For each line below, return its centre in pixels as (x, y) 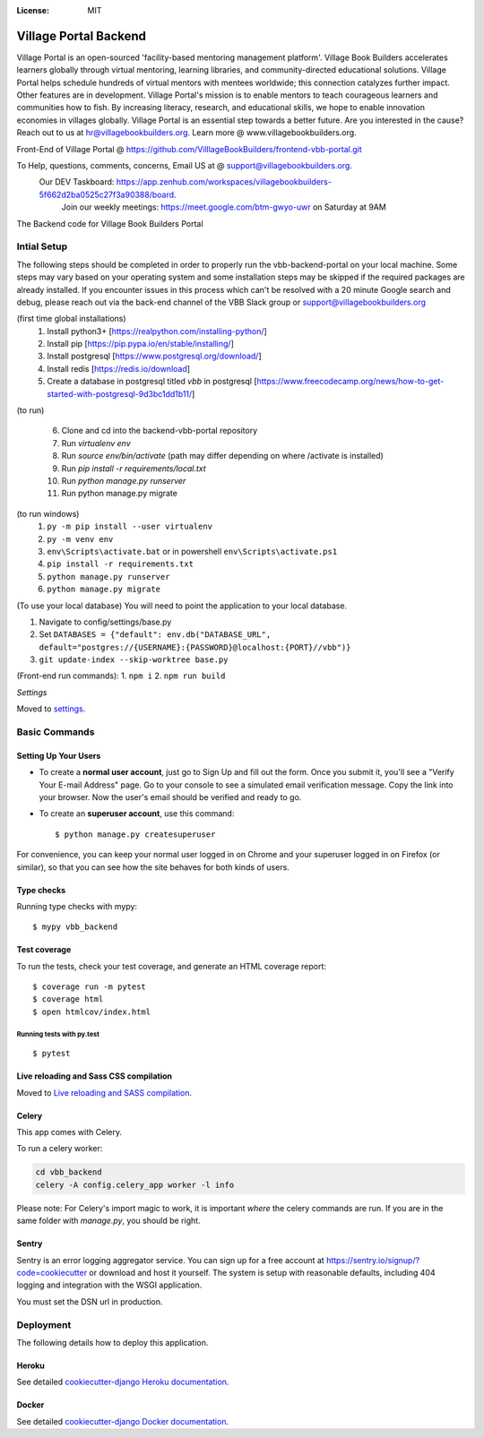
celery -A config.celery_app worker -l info (135, 1184)
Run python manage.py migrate (120, 494)
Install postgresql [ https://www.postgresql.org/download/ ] (154, 356)
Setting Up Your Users (59, 755)
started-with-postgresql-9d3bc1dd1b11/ (120, 393)
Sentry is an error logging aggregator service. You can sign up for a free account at (170, 1260)
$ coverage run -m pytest (90, 987)
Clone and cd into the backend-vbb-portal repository (160, 431)
